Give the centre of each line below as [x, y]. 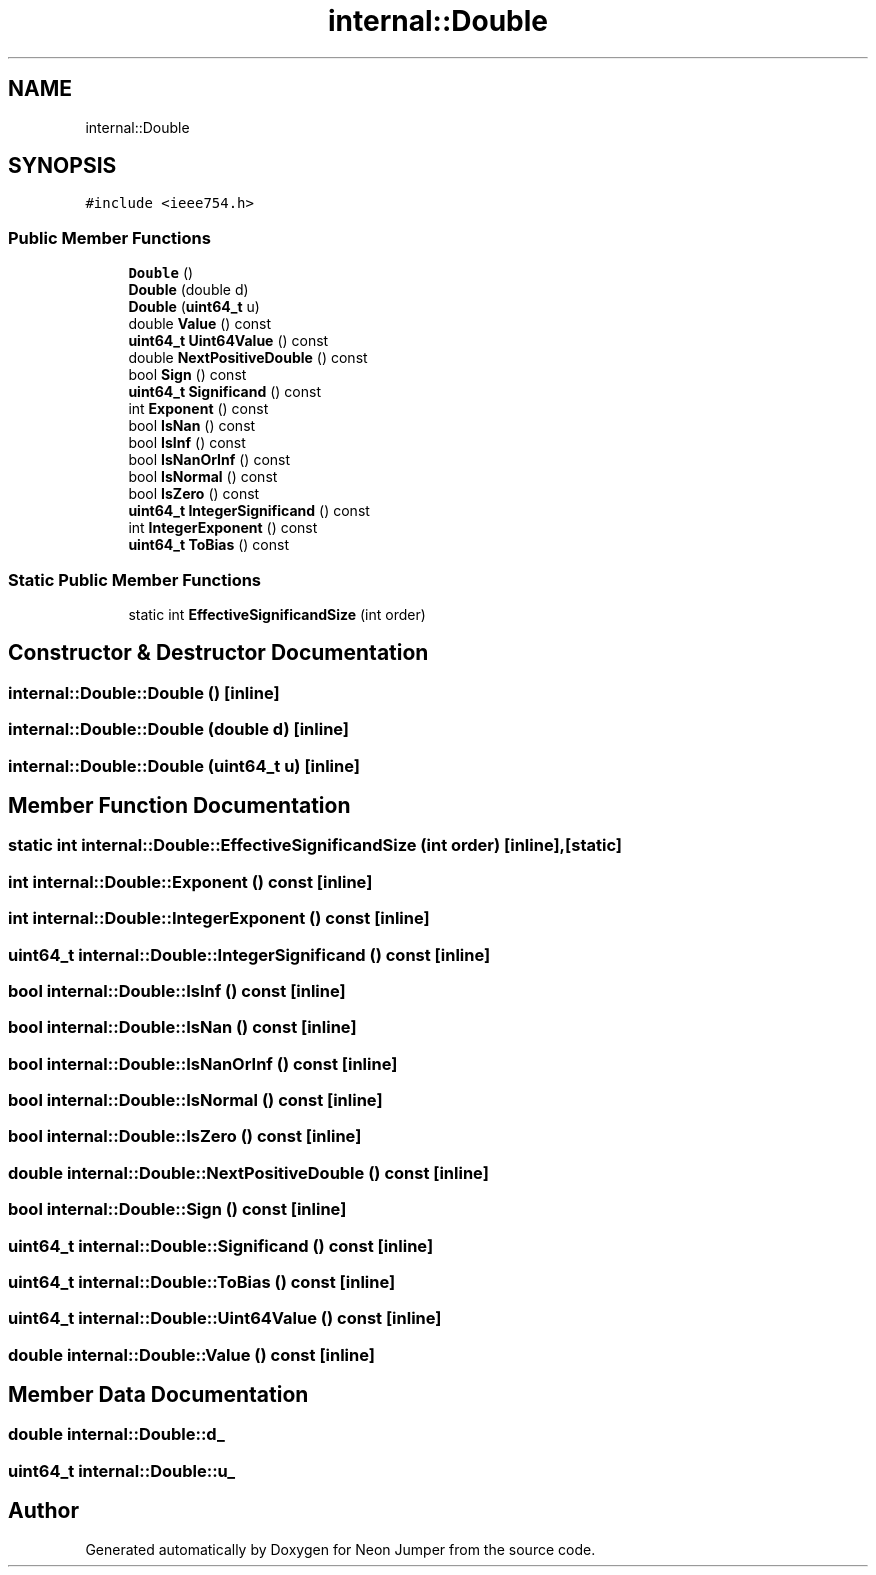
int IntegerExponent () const [223, 528]
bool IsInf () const [187, 443]
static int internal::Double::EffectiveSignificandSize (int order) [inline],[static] [315, 845]
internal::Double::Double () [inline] [144, 692]
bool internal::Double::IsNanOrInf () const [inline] [203, 1063]
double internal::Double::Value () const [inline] [191, 1354]
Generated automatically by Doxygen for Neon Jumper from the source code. [340, 1549]
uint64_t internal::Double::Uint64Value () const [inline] [225, 1318]
